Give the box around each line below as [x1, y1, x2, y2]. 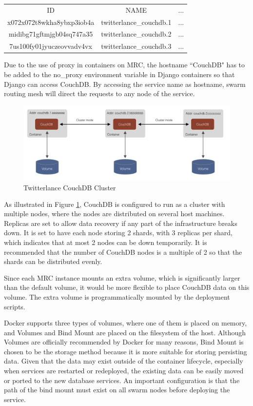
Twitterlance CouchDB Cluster [23, 182, 116, 192]
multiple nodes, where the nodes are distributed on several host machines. [4, 208, 225, 219]
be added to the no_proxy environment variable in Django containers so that [4, 69, 235, 79]
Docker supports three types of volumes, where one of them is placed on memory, [4, 318, 247, 328]
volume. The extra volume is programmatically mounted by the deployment [4, 291, 230, 302]
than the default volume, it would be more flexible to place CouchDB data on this [4, 282, 250, 292]
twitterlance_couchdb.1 [101, 17, 172, 27]
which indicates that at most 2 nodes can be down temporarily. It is [4, 237, 207, 247]
